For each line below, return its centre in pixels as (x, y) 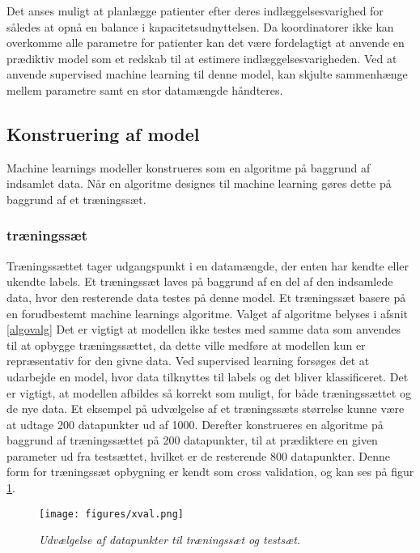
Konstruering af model (103, 133)
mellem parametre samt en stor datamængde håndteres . (145, 89)
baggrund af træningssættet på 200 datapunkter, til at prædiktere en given (192, 440)
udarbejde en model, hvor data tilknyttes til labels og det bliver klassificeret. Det (208, 376)
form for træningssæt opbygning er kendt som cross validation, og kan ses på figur (210, 472)
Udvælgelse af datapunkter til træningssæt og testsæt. (170, 540)
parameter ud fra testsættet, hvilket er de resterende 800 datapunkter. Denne (198, 455)
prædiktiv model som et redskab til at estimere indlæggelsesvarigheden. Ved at (202, 58)
